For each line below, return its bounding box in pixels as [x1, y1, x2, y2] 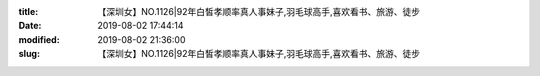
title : [18, 6, 39, 17]
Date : [18, 20, 42, 32]
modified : [18, 33, 60, 45]
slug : [18, 48, 40, 60]
